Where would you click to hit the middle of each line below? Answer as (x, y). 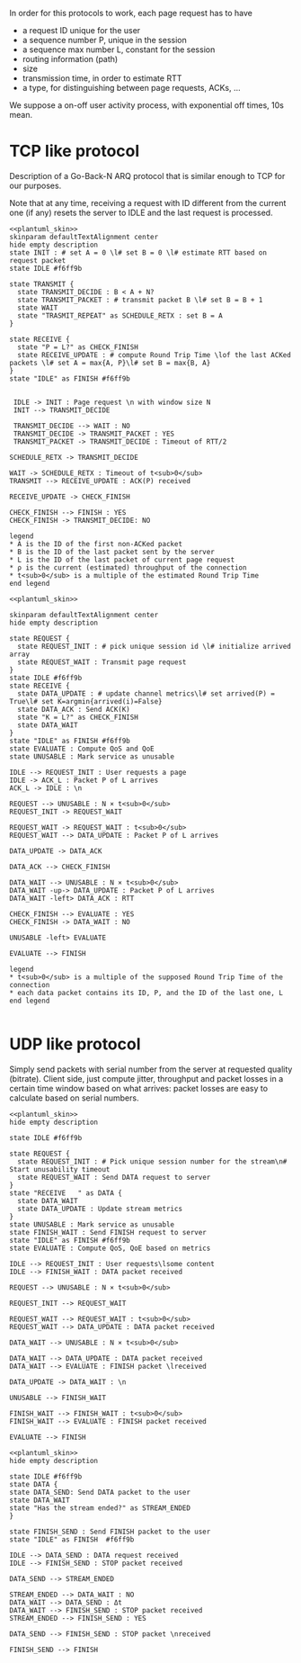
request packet (38, 260)
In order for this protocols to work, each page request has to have (131, 13)
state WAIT (38, 308)
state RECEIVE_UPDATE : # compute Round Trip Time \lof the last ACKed (155, 355)
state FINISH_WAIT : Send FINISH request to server (108, 1232)
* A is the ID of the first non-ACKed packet (96, 544)
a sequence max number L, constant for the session (119, 49)
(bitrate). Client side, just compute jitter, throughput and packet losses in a (146, 1078)
